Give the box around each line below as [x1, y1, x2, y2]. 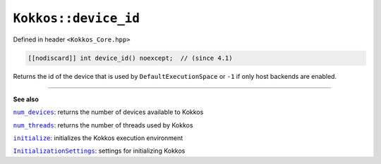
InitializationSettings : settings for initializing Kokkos [13, 146, 186, 155]
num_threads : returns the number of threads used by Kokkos [13, 120, 193, 130]
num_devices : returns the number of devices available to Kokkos [13, 108, 204, 116]
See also [13, 95, 39, 103]
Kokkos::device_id [13, 11, 140, 26]
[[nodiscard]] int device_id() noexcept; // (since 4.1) [28, 53, 233, 62]
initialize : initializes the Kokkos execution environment [13, 134, 183, 142]
